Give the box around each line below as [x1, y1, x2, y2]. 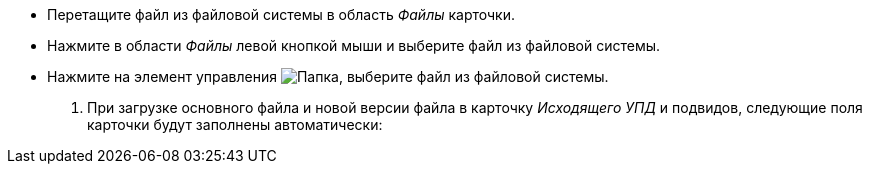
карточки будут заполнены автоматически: [87, 116, 383, 133]
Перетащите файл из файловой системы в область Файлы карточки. [47, 6, 516, 23]
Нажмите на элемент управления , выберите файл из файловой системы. [47, 68, 609, 85]
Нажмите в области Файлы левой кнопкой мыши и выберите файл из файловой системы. [47, 37, 661, 54]
